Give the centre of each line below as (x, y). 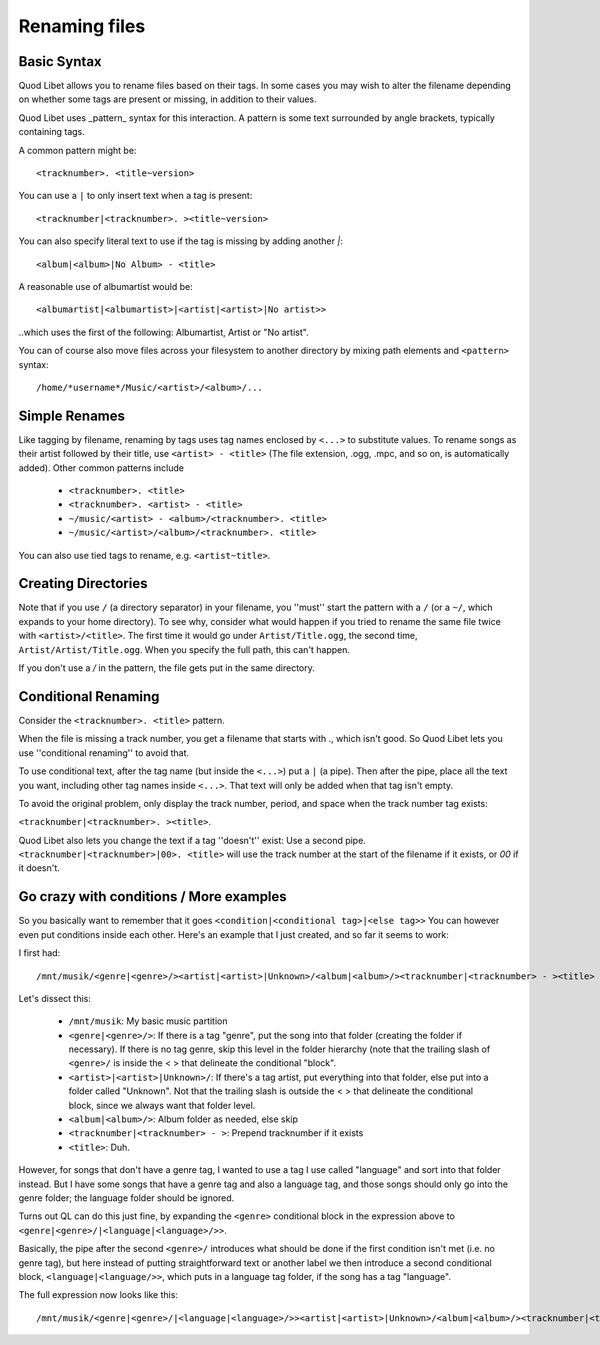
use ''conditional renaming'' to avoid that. (104, 752)
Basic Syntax (60, 61)
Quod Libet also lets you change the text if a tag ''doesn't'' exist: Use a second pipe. (192, 840)
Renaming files (82, 26)
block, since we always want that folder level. (162, 1105)
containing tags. (51, 132)
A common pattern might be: (77, 150)
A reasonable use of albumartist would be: (106, 286)
